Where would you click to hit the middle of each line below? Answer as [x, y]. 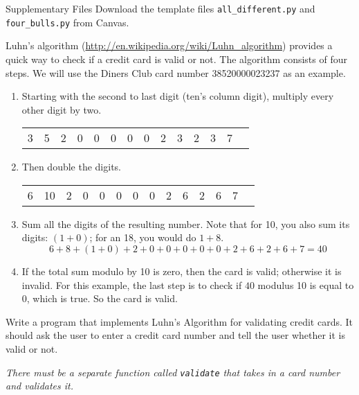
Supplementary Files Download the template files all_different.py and [160, 8]
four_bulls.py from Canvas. [67, 22]
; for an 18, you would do [143, 237]
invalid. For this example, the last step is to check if [132, 284]
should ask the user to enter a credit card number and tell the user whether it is [176, 335]
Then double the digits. [72, 167]
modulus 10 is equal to [306, 284]
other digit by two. [62, 109]
